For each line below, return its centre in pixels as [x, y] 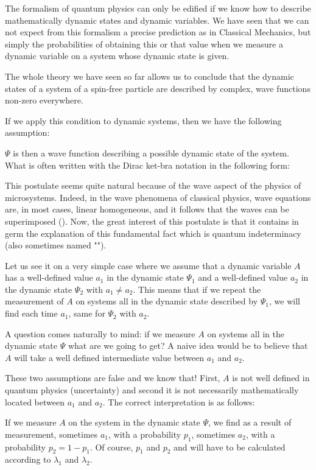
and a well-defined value [243, 277]
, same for [87, 313]
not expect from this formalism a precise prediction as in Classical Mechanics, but [158, 32]
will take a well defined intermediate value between [109, 357]
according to [28, 459]
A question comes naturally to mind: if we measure [100, 333]
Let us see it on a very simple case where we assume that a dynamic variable [148, 265]
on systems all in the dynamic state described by [167, 301]
